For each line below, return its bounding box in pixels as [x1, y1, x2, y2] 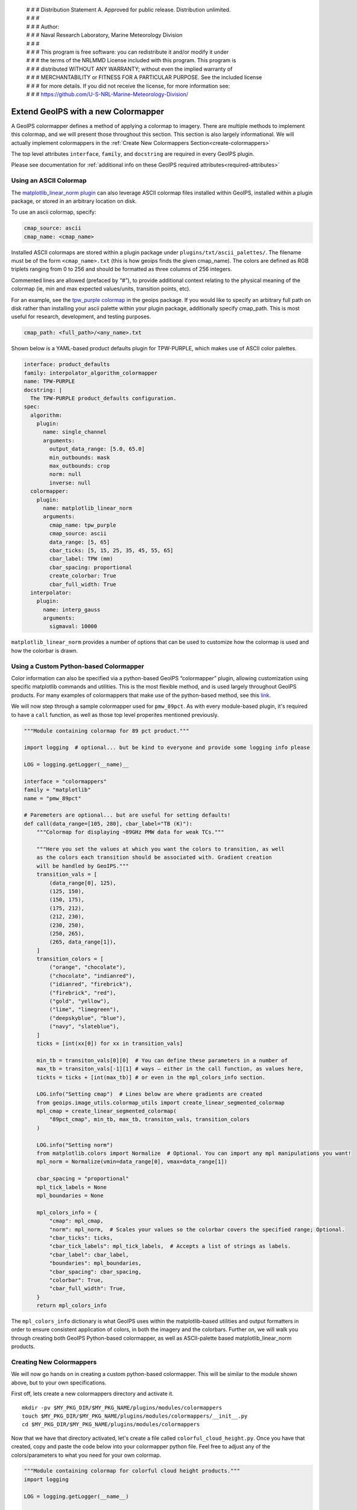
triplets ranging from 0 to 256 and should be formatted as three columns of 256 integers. [11, 266, 232, 273]
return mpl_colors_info [36, 1302, 107, 1309]
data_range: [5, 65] [49, 538, 110, 545]
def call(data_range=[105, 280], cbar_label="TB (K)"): [24, 820, 193, 827]
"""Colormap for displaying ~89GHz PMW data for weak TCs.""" [36, 829, 224, 836]
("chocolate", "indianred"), [49, 972, 136, 979]
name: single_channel [43, 429, 107, 435]
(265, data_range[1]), [49, 939, 117, 945]
